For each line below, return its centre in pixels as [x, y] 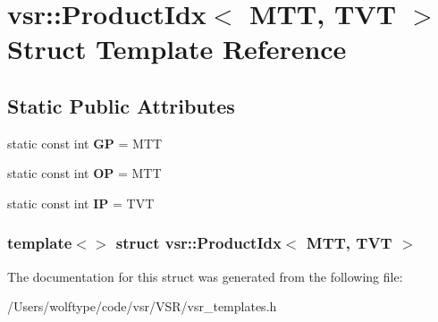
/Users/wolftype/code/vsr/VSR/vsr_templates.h [142, 306]
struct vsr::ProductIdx [198, 243]
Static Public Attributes [121, 105]
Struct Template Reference [177, 49]
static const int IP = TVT [81, 203]
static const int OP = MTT [84, 173]
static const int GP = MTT [85, 143]
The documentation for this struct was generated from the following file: [205, 276]
